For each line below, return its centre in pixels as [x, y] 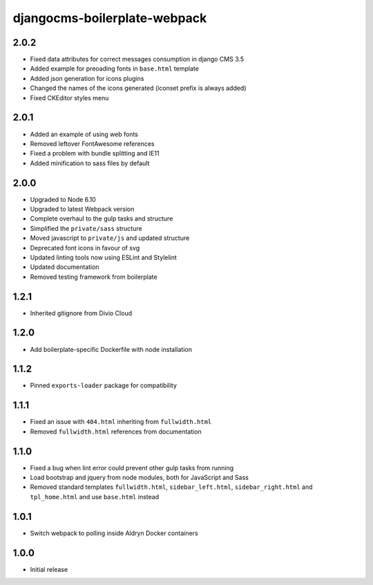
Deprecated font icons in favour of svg [85, 248]
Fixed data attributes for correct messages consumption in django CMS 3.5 [137, 59]
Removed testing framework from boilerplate [94, 277]
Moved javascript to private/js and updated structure [110, 238]
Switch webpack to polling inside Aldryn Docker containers [114, 533]
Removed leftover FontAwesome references [92, 143]
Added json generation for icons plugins [87, 78]
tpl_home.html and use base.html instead [94, 496]
